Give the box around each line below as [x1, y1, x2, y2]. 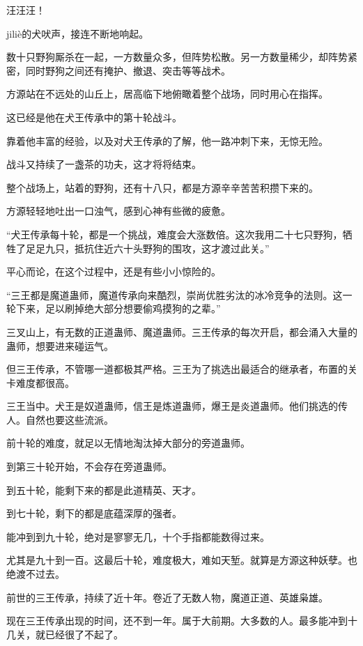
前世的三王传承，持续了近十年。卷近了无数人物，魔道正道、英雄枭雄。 [6, 590, 328, 604]
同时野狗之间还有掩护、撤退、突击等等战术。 [25, 63, 231, 77]
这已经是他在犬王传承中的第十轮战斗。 [6, 109, 182, 124]
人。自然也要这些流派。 [6, 412, 114, 426]
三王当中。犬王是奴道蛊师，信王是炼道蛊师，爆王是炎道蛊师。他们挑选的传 [6, 399, 348, 413]
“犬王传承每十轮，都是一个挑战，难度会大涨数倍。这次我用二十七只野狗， [6, 226, 343, 241]
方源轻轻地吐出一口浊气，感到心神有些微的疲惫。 [6, 203, 231, 218]
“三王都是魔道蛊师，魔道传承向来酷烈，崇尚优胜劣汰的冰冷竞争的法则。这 [6, 287, 343, 302]
